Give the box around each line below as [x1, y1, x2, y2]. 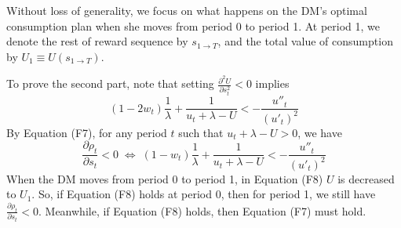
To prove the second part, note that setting [6, 75, 214, 92]
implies [255, 75, 290, 92]
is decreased [337, 170, 395, 186]
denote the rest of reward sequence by [6, 33, 188, 49]
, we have [297, 124, 342, 140]
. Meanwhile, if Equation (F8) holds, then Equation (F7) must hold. [38, 202, 366, 219]
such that [178, 124, 224, 140]
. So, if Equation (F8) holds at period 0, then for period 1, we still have [31, 186, 376, 202]
